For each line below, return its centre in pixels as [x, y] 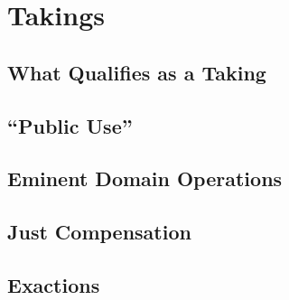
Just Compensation [99, 232]
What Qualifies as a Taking [137, 72]
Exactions [54, 284]
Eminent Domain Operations [145, 178]
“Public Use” [70, 125]
